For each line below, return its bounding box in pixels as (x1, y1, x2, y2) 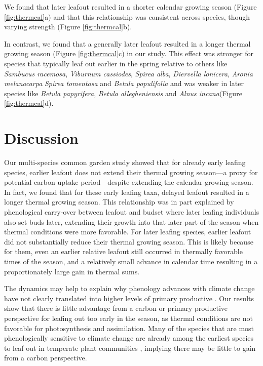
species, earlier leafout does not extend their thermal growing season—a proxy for (4, 167, 258, 177)
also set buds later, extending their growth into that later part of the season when (4, 216, 259, 227)
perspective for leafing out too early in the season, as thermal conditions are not (4, 312, 253, 323)
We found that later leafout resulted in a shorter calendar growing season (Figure (4, 2, 257, 12)
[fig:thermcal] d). (4, 98, 54, 108)
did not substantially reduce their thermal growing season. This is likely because (4, 236, 253, 247)
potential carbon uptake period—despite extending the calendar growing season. (4, 177, 253, 187)
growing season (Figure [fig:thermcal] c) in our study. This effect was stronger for (4, 48, 254, 59)
